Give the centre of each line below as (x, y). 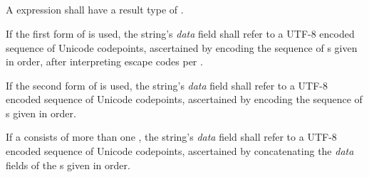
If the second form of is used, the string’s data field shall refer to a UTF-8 (167, 85)
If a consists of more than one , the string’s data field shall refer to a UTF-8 (171, 137)
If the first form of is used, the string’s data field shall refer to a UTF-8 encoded (180, 33)
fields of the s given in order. (68, 165)
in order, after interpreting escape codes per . (104, 61)
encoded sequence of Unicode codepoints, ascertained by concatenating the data (180, 151)
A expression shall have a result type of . (95, 10)
